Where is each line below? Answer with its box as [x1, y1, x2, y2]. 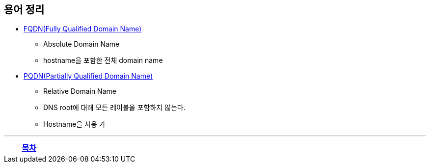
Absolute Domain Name [43, 40, 120, 49]
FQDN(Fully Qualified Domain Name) [24, 25, 142, 33]
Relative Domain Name [43, 87, 116, 96]
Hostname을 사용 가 [43, 120, 106, 129]
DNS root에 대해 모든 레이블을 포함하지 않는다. [43, 103, 186, 112]
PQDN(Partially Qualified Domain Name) [24, 72, 153, 81]
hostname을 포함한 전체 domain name [43, 56, 163, 65]
